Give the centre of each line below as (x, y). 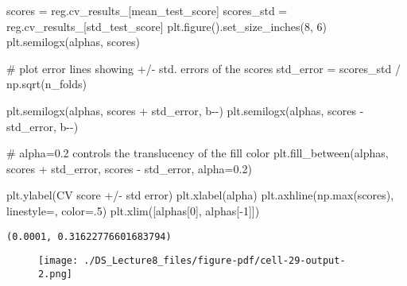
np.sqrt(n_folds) (47, 84)
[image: (58, 261)
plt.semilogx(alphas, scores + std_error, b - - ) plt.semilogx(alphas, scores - (185, 110)
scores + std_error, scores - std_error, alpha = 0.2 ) (129, 168)
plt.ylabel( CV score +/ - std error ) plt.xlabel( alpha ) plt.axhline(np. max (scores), (200, 195)
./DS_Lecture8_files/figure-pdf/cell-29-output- (215, 261)
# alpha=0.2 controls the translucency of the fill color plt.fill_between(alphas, (198, 153)
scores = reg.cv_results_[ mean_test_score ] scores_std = (147, 10)
